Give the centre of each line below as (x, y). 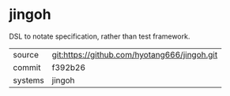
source (26, 54)
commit (27, 67)
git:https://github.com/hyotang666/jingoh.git (135, 54)
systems (28, 80)
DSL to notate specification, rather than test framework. (100, 36)
